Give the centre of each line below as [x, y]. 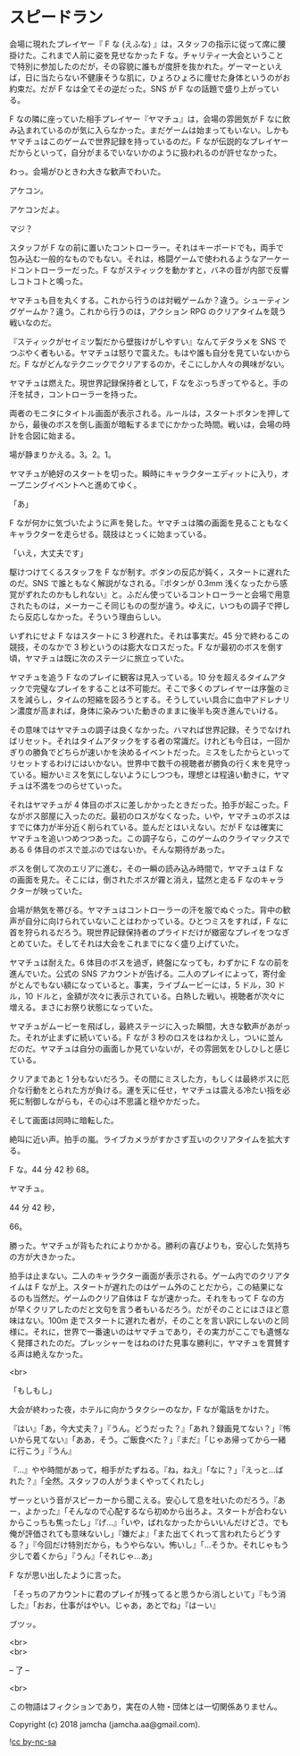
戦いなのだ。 [33, 322]
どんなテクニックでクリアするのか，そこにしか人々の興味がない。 [168, 363]
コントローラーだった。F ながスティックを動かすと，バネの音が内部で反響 [153, 269]
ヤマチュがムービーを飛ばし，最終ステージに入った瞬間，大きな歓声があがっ [150, 1026]
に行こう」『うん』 [42, 1451]
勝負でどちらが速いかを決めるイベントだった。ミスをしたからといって [162, 752]
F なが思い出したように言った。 [68, 1574]
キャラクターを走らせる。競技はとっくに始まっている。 [110, 533]
